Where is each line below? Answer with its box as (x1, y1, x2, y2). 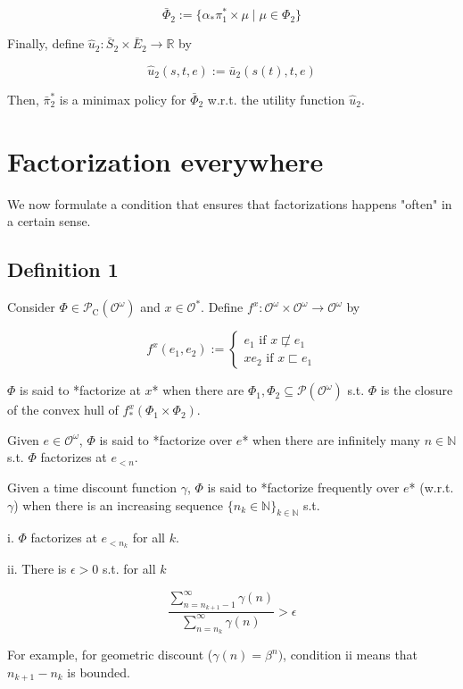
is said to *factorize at (20, 381, 141, 399)
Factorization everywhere (7, 142, 324, 179)
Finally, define (7, 34, 85, 53)
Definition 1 (7, 256, 119, 283)
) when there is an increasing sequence (13, 495, 224, 514)
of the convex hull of (7, 400, 119, 419)
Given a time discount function (7, 477, 177, 496)
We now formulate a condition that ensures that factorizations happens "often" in (7, 194, 452, 213)
